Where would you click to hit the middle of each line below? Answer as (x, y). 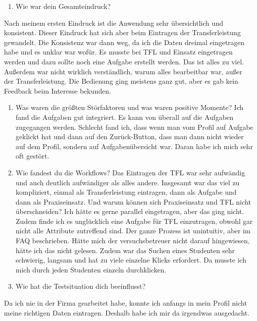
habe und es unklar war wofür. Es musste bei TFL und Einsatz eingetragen (118, 52)
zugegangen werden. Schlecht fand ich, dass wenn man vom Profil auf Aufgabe (134, 127)
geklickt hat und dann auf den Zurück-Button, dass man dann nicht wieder (130, 136)
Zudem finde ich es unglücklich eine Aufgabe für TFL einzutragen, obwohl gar (134, 221)
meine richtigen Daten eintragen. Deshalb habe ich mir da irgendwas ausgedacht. (127, 312)
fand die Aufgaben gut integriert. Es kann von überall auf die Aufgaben (125, 117)
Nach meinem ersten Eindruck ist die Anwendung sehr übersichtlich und (114, 23)
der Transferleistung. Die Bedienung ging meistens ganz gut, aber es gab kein (121, 81)
